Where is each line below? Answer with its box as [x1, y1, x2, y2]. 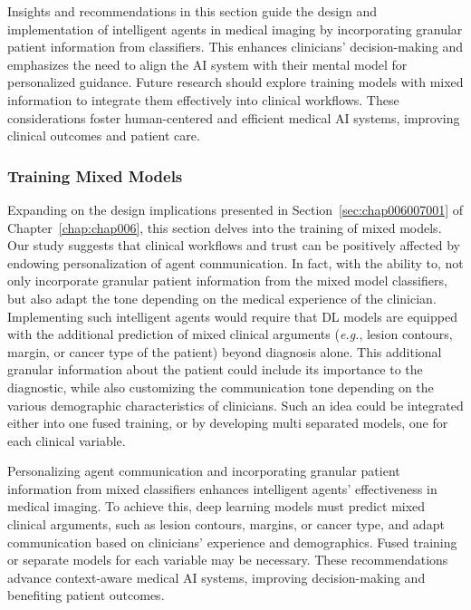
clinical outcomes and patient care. [7, 126, 200, 145]
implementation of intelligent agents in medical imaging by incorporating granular [7, 19, 463, 38]
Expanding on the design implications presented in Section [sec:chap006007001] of [7, 199, 464, 218]
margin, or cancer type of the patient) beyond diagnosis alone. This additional [7, 342, 442, 361]
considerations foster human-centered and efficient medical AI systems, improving [7, 108, 460, 127]
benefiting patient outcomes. [7, 586, 165, 605]
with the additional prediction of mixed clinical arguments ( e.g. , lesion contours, [7, 324, 453, 344]
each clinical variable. [7, 431, 126, 450]
